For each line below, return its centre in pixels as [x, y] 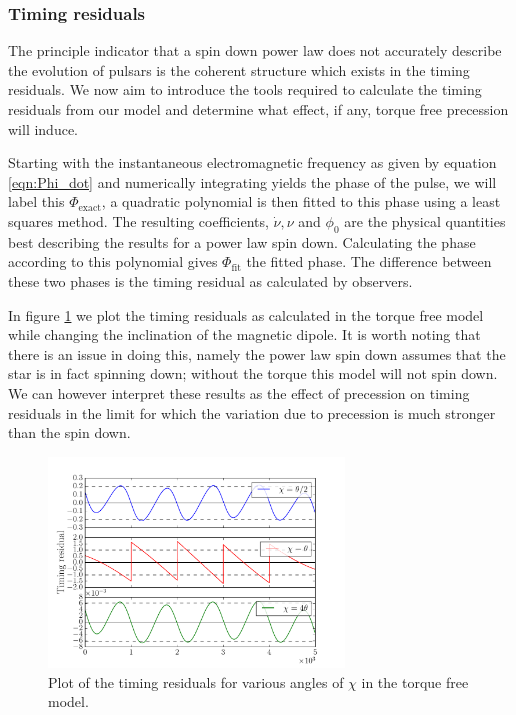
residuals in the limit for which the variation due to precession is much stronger [252, 412]
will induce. [43, 128]
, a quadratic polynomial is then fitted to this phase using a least [301, 201]
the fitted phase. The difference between [369, 261]
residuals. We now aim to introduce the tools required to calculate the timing [245, 89]
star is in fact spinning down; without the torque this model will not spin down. [253, 373]
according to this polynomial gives [113, 261]
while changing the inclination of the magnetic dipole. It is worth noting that [244, 334]
